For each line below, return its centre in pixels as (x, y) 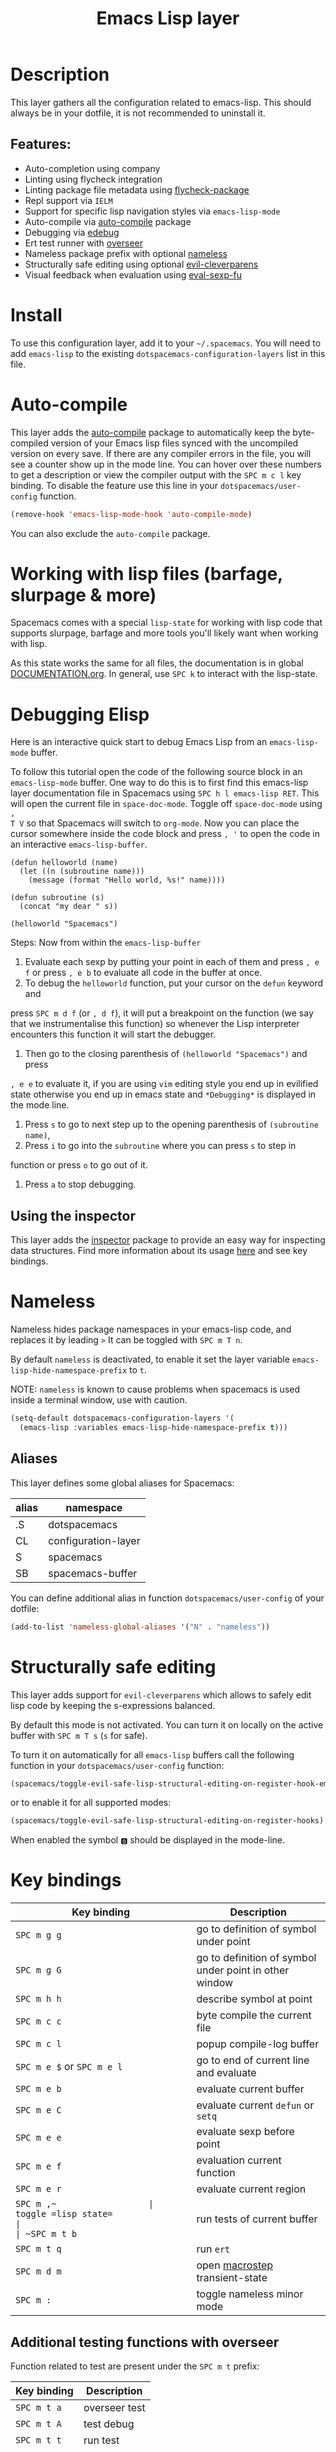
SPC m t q (38, 2249)
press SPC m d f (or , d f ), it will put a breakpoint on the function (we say (162, 1013)
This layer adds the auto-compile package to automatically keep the (150, 432)
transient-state (232, 2278)
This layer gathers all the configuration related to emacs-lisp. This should (161, 102)
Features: (41, 144)
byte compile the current (254, 2015)
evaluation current (239, 2160)
